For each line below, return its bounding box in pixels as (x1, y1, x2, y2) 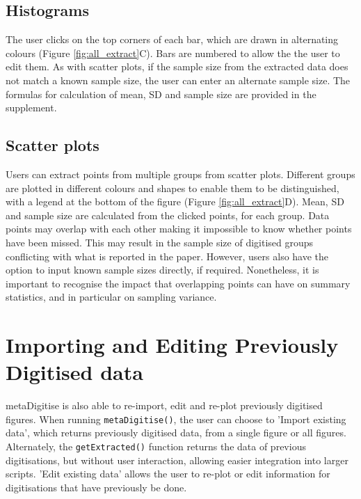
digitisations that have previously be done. (6, 480, 187, 494)
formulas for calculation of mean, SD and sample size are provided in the (6, 86, 316, 101)
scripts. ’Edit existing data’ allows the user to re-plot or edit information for (6, 466, 330, 481)
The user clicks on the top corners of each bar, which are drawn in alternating (6, 32, 339, 47)
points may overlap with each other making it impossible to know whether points (6, 221, 352, 236)
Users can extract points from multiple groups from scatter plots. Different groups (6, 166, 355, 181)
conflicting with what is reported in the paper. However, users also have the (6, 248, 329, 263)
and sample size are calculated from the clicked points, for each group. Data (6, 207, 330, 222)
